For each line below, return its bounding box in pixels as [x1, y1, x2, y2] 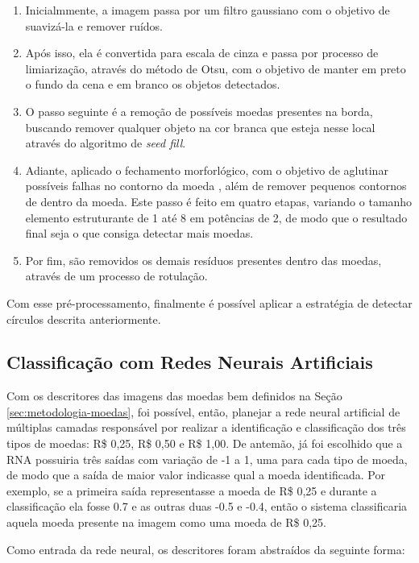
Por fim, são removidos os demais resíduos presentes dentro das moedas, [25, 251, 382, 268]
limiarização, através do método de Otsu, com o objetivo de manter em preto [25, 60, 406, 77]
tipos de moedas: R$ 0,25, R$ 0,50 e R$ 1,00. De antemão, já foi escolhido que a [6, 435, 403, 452]
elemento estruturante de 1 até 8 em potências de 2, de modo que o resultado [25, 209, 408, 226]
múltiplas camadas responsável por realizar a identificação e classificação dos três [6, 419, 406, 436]
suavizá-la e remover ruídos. [25, 17, 163, 34]
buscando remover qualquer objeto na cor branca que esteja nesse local [25, 118, 375, 135]
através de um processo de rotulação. [25, 267, 208, 284]
